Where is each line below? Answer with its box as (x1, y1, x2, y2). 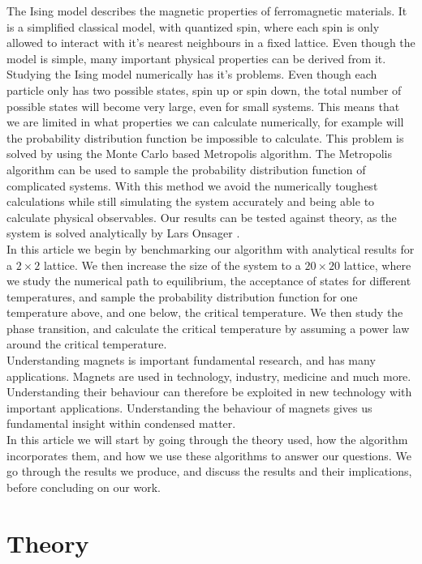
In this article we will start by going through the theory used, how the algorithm (6, 431, 408, 448)
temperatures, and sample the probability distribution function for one (6, 288, 358, 305)
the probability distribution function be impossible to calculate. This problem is (6, 129, 404, 146)
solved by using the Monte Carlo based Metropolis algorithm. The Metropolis (6, 145, 393, 162)
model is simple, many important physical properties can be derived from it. (6, 49, 386, 66)
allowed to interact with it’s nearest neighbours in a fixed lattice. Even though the (6, 34, 416, 51)
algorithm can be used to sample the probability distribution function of (6, 160, 366, 177)
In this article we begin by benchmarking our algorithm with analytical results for (6, 240, 415, 257)
